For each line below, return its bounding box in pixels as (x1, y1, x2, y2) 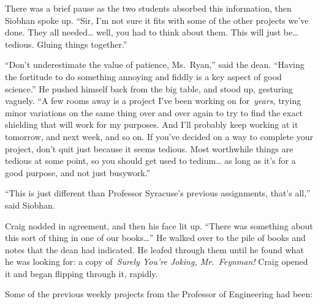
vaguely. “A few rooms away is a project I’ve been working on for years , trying (5, 94, 301, 107)
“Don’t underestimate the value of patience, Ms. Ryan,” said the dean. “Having (5, 58, 305, 71)
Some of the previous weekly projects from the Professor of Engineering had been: (5, 287, 313, 300)
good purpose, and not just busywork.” (5, 166, 151, 179)
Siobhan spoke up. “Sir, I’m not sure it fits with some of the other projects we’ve (5, 13, 309, 26)
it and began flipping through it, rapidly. (5, 267, 158, 280)
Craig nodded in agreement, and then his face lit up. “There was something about (5, 219, 313, 232)
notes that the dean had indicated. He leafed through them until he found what (5, 243, 304, 256)
